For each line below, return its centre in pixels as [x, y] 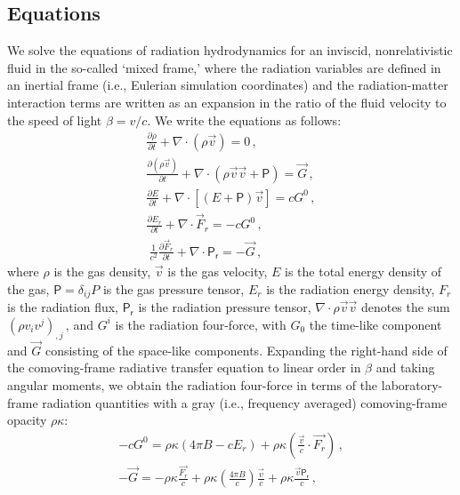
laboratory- [412, 384]
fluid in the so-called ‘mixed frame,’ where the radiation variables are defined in [224, 67]
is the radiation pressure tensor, [225, 307]
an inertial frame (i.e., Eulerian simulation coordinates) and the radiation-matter [228, 85]
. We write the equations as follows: [244, 120]
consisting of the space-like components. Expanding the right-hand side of [246, 350]
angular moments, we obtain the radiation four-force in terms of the [193, 384]
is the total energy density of [363, 271]
